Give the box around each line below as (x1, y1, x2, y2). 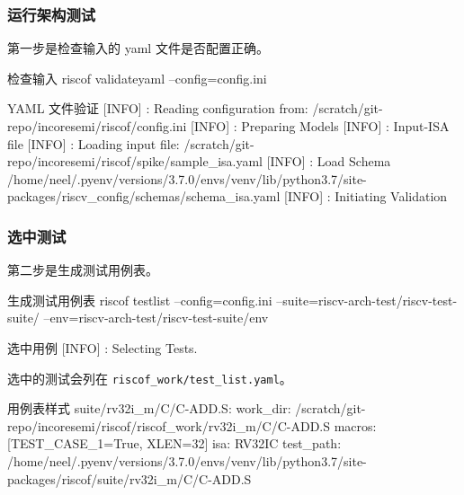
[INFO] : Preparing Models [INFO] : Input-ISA (191, 117, 450, 135)
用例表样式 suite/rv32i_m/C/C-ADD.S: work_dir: (7, 399, 291, 418)
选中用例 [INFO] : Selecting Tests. (7, 338, 198, 357)
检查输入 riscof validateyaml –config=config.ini (7, 68, 267, 87)
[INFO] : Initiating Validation (284, 187, 448, 206)
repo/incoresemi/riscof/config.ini (7, 117, 187, 135)
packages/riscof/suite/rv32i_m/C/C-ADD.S (7, 469, 252, 488)
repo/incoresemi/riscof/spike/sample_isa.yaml (7, 152, 263, 171)
